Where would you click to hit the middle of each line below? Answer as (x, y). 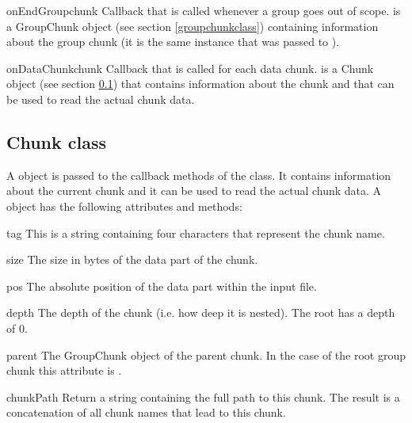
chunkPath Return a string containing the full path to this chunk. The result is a (203, 396)
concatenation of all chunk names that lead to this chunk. (146, 412)
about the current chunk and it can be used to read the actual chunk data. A (194, 191)
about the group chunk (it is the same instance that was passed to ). (173, 42)
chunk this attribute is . (64, 370)
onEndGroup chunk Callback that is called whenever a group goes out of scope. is (204, 10)
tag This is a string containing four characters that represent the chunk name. (196, 232)
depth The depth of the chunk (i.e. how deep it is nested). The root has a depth (201, 312)
